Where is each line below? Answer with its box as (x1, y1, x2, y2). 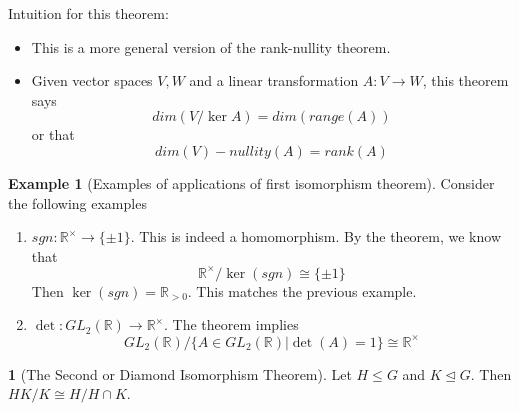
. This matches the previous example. (187, 280, 417, 301)
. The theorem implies (164, 314, 299, 335)
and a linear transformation (189, 70, 359, 91)
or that (31, 124, 75, 145)
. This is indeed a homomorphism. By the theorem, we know (130, 226, 502, 247)
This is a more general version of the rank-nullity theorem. (31, 36, 391, 57)
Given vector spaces (31, 70, 153, 91)
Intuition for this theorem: (8, 3, 169, 23)
